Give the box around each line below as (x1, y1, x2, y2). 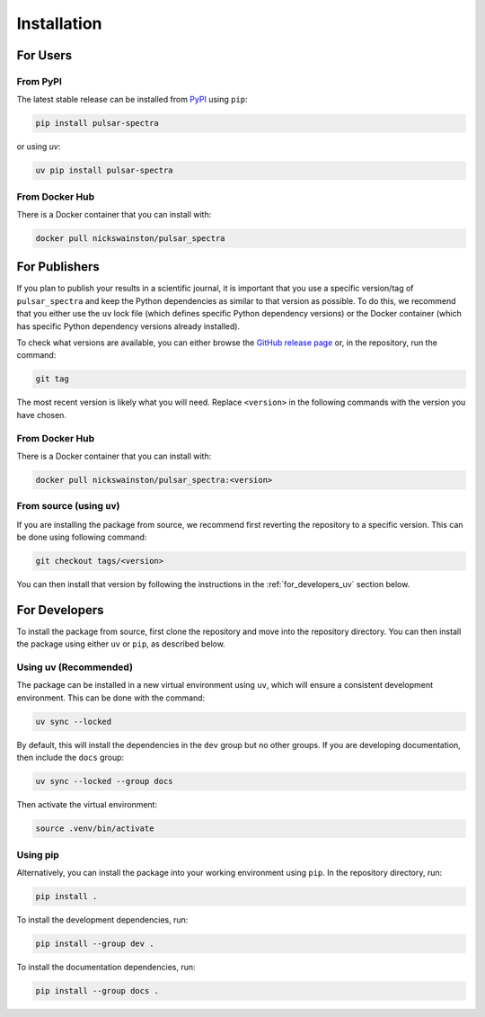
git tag (35, 374, 69, 384)
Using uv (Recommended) (16, 661, 134, 674)
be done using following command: (16, 531, 147, 543)
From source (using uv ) (16, 500, 120, 513)
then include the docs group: (16, 752, 125, 763)
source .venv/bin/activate (35, 824, 154, 834)
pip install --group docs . (35, 986, 159, 995)
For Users (16, 48, 73, 63)
